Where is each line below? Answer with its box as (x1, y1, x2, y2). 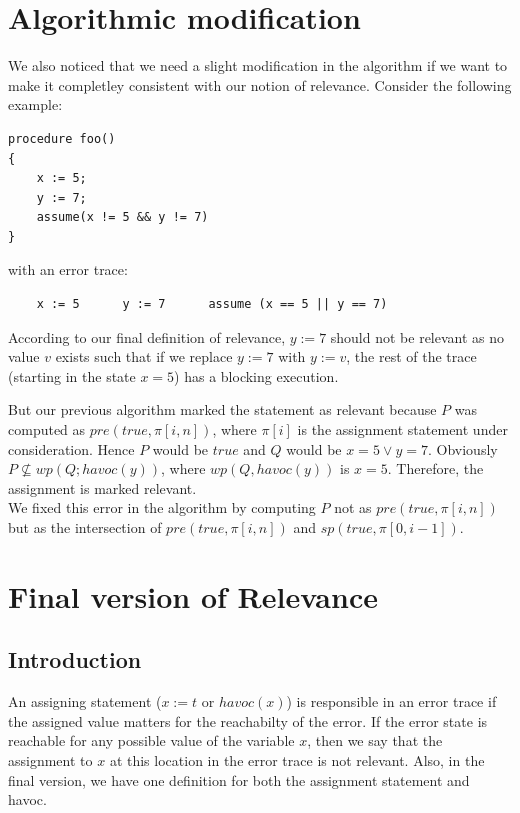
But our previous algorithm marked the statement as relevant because (8, 399, 437, 420)
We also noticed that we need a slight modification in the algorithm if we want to (8, 55, 508, 76)
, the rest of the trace (346, 346, 477, 367)
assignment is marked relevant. (8, 477, 197, 498)
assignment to (8, 749, 93, 770)
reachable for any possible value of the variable (8, 730, 295, 751)
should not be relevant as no (330, 326, 505, 347)
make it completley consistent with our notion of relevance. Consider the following (8, 74, 512, 95)
